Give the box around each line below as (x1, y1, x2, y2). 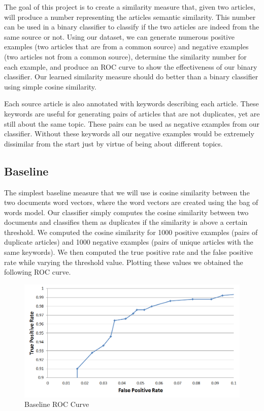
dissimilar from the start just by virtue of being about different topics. (4, 138, 223, 149)
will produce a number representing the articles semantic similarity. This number (4, 11, 256, 22)
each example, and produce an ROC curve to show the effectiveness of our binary (4, 61, 257, 72)
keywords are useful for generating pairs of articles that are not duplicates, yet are (4, 108, 260, 119)
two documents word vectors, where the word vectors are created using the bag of (4, 197, 258, 208)
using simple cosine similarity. (4, 81, 96, 92)
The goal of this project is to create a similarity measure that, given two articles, (4, 2, 255, 12)
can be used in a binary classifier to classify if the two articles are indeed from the (4, 21, 259, 32)
